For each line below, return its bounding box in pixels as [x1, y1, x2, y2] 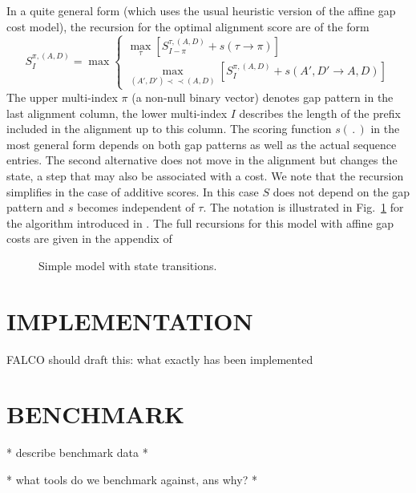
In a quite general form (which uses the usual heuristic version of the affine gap [6, 2, 396, 18]
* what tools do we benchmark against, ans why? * [6, 471, 257, 487]
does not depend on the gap [273, 183, 410, 200]
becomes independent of [77, 199, 195, 216]
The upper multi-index [6, 88, 118, 105]
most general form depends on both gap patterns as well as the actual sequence [6, 135, 397, 152]
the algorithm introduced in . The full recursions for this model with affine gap [6, 214, 394, 231]
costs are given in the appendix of [6, 230, 172, 247]
